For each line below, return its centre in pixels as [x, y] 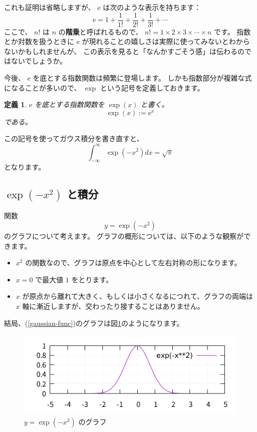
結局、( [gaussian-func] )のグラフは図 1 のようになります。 [94, 323]
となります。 [25, 167]
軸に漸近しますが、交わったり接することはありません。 [113, 306]
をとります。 [92, 279]
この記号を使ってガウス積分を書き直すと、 [74, 138]
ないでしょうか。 [39, 61]
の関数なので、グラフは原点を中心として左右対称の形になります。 [133, 263]
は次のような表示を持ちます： [152, 7]
